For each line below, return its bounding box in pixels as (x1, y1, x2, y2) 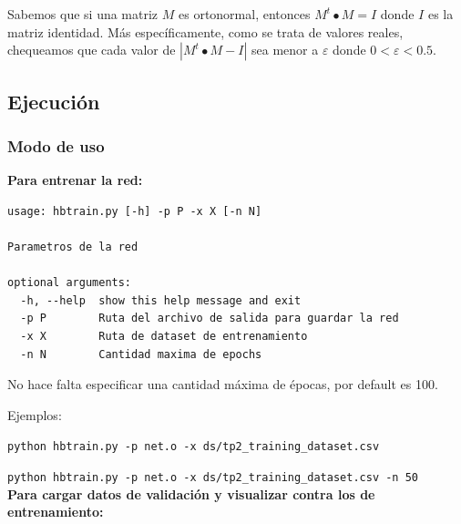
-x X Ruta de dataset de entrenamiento (20, 329, 308, 343)
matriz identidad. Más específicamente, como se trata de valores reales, (7, 22, 404, 41)
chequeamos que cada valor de (7, 40, 176, 59)
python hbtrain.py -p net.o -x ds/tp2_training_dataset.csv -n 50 (7, 470, 419, 484)
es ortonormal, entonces (179, 5, 311, 23)
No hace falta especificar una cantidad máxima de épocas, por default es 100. (7, 375, 438, 394)
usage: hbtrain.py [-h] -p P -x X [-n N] (7, 204, 262, 218)
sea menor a (251, 40, 319, 59)
